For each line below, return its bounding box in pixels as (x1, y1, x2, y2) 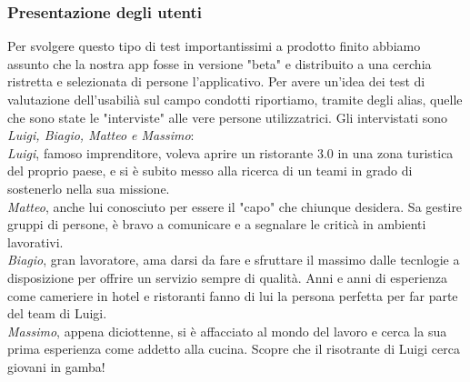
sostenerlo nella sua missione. (7, 178, 170, 197)
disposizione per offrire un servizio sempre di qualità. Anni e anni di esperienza (7, 267, 448, 286)
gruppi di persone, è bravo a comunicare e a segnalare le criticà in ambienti (7, 215, 426, 234)
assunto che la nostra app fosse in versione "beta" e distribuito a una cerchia (7, 54, 432, 73)
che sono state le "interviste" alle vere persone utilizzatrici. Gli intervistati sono (7, 107, 448, 126)
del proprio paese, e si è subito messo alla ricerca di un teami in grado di (7, 161, 413, 180)
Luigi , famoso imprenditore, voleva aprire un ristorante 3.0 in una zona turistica (7, 143, 454, 162)
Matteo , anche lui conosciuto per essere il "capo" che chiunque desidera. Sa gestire (7, 196, 463, 216)
